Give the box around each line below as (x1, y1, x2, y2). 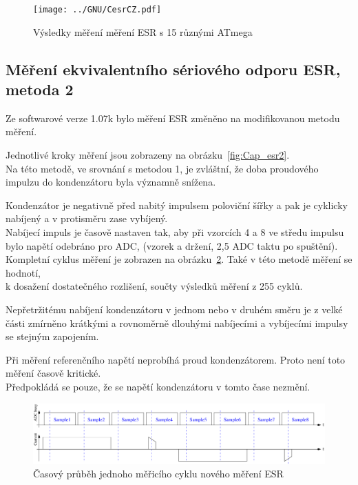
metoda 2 (6, 79, 74, 100)
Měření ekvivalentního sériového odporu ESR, (6, 58, 341, 79)
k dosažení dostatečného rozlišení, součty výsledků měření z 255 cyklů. (6, 279, 303, 293)
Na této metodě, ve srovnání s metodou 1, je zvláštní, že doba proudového (6, 161, 319, 175)
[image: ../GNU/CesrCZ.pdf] (33, 5, 162, 14)
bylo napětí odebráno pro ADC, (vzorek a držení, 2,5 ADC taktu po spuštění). (6, 238, 338, 253)
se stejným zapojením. (6, 329, 99, 344)
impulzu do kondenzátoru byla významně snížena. (6, 175, 216, 189)
